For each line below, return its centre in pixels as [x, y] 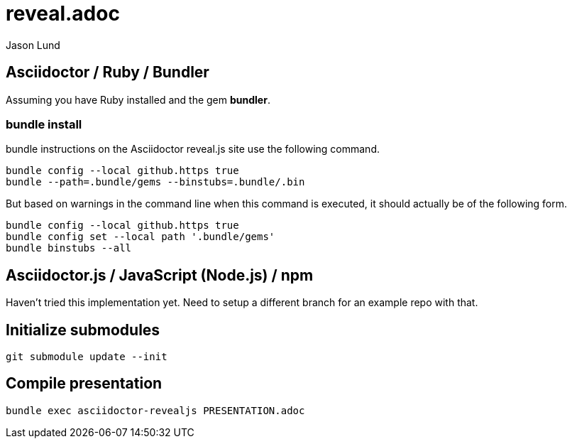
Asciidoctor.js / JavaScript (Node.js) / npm [160, 275]
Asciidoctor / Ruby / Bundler [108, 72]
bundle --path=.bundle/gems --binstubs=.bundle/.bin [155, 182]
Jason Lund [33, 45]
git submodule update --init [87, 357]
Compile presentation [84, 384]
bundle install [44, 124]
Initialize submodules [83, 330]
